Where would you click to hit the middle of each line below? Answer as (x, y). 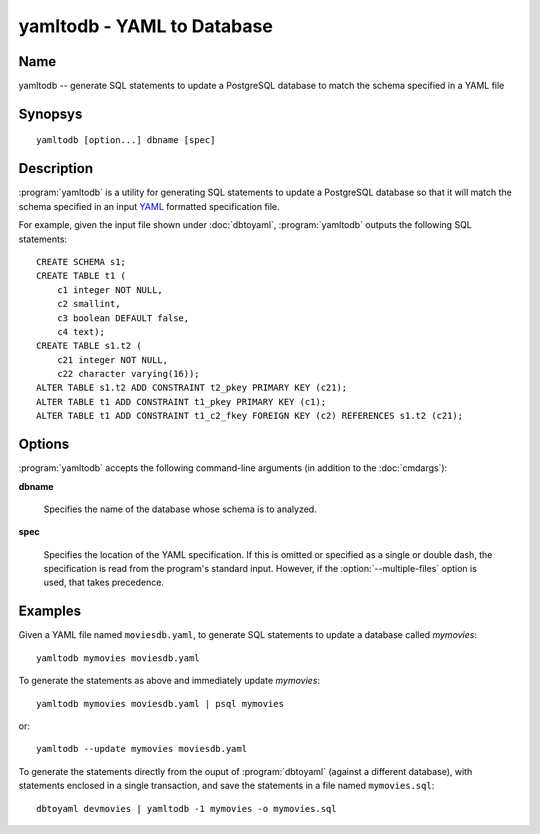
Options (44, 444)
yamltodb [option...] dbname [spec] (126, 140)
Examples (50, 611)
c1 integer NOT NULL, (110, 289)
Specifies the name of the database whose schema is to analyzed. (180, 509)
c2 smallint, (88, 304)
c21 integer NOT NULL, (112, 359)
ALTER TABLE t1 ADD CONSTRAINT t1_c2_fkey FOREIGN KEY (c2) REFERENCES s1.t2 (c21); (250, 416)
